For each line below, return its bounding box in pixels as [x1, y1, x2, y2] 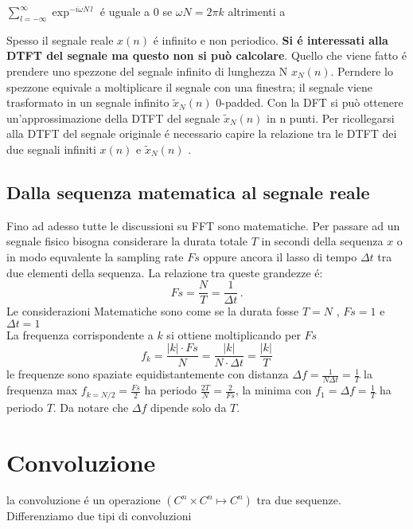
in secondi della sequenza [261, 233, 384, 249]
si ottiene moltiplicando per [166, 326, 301, 343]
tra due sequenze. [256, 492, 341, 508]
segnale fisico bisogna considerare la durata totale [6, 233, 247, 249]
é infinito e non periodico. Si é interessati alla [153, 31, 388, 48]
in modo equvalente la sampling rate [6, 248, 184, 264]
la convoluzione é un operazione [6, 492, 161, 508]
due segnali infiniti [6, 140, 96, 157]
